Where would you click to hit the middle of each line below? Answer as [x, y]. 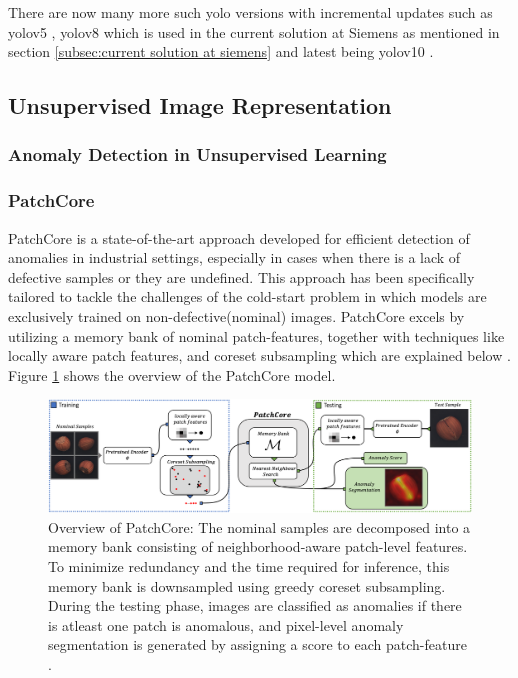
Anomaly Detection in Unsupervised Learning [197, 154]
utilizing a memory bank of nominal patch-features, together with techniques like [256, 335]
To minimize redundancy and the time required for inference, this [249, 566]
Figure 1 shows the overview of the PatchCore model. [172, 374]
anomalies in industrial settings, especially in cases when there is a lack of [234, 257]
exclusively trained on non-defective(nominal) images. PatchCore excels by [236, 316]
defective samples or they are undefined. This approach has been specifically [241, 276]
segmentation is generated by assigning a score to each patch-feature [257, 644]
